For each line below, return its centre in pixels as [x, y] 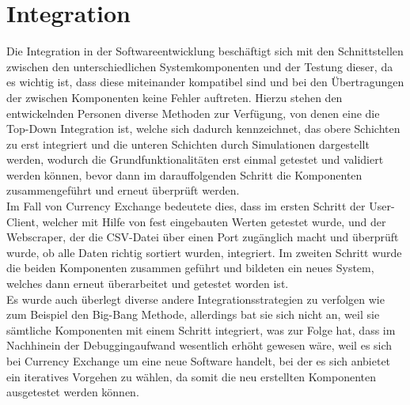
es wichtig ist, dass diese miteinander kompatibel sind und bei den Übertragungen [205, 82]
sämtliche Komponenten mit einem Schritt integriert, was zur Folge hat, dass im [201, 329]
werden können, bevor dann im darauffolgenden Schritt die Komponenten [184, 174]
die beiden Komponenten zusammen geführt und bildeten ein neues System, [190, 268]
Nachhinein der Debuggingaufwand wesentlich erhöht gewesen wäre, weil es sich [199, 345]
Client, [23, 221]
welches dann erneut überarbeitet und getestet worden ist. [148, 284]
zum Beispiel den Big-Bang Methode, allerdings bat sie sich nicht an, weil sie [193, 314]
